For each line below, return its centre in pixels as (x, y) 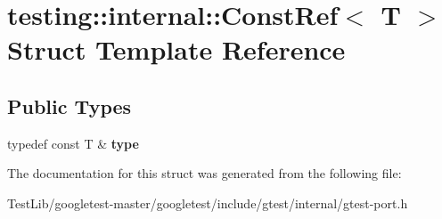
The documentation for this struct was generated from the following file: (205, 173)
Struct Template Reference (176, 49)
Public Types (70, 105)
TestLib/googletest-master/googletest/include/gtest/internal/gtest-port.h (208, 203)
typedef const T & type (73, 143)
